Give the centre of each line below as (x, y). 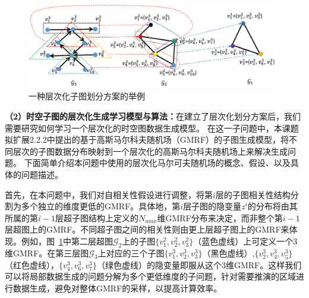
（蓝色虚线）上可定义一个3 (245, 241)
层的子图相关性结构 (253, 194)
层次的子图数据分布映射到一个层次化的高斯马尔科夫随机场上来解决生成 (150, 151)
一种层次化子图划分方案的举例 (87, 96)
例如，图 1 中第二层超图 (67, 241)
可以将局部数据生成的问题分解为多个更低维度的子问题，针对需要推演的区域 (150, 276)
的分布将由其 (272, 206)
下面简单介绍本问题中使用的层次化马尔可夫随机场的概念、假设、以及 (157, 163)
